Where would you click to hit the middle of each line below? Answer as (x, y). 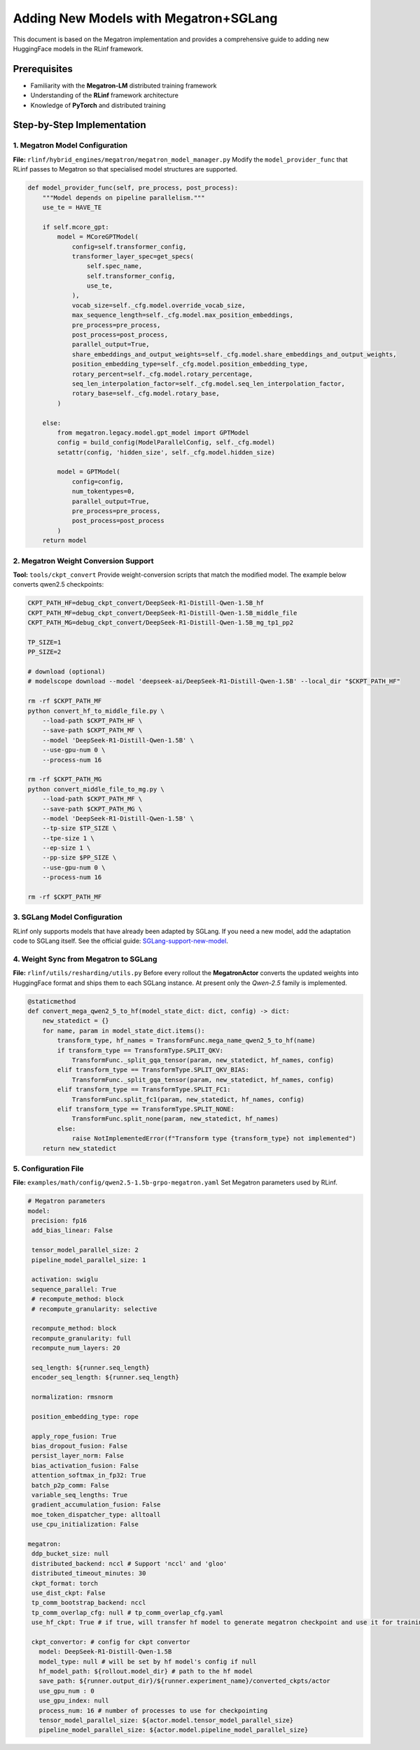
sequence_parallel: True (74, 1289)
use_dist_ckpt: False (69, 1593)
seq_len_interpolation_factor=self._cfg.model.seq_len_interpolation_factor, (209, 384)
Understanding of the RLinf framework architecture (104, 95)
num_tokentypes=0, (104, 491)
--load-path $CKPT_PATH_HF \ (92, 721)
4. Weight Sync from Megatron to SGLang (85, 959)
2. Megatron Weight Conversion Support (83, 561)
